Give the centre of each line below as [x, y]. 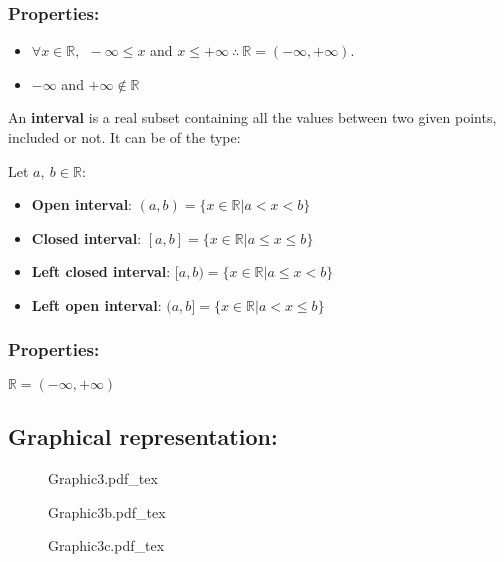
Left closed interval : [101, 271]
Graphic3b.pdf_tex [107, 511]
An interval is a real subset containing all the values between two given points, [252, 117]
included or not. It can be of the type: [124, 137]
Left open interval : [96, 304]
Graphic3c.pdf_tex [106, 545]
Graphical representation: [143, 436]
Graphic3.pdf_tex [103, 477]
